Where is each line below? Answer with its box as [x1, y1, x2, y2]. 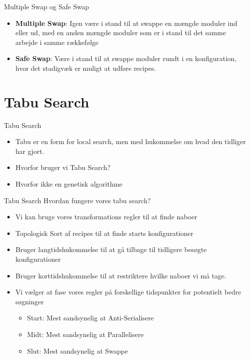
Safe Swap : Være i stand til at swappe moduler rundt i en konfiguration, [15, 53, 237, 63]
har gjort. [15, 146, 44, 156]
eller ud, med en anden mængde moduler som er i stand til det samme [15, 27, 226, 38]
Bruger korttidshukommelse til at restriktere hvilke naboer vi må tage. [15, 270, 227, 280]
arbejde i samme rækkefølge [15, 37, 99, 47]
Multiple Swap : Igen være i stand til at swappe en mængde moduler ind [15, 18, 238, 28]
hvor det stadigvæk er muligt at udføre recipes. [15, 63, 156, 73]
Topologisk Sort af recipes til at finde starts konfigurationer [15, 228, 193, 238]
